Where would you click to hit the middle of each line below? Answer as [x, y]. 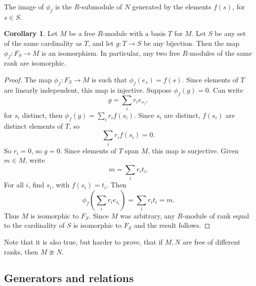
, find [36, 185]
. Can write [226, 89]
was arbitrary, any [148, 215]
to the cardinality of [34, 225]
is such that [109, 79]
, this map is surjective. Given [193, 150]
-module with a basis [134, 33]
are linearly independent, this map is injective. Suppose [88, 89]
